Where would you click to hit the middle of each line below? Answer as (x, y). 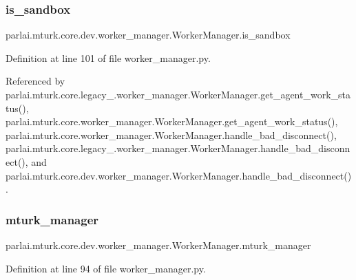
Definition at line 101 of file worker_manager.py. (108, 57)
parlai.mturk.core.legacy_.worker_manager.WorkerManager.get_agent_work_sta (178, 94)
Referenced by (35, 81)
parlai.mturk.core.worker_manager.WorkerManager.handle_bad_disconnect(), (171, 134)
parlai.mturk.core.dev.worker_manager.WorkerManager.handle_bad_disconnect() (179, 175)
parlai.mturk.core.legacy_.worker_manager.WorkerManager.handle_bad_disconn (178, 148)
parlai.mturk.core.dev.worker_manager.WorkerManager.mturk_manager (158, 245)
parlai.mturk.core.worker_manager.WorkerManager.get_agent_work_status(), (172, 121)
